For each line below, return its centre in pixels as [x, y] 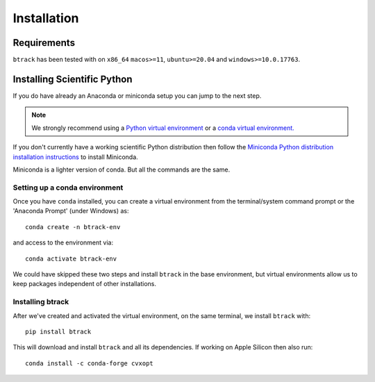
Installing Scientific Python [73, 79]
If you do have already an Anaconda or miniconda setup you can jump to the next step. [137, 95]
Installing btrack [41, 302]
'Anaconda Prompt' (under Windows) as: [71, 211]
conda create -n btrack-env [73, 227]
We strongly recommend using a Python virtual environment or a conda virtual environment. [163, 128]
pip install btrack [58, 331]
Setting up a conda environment [68, 188]
